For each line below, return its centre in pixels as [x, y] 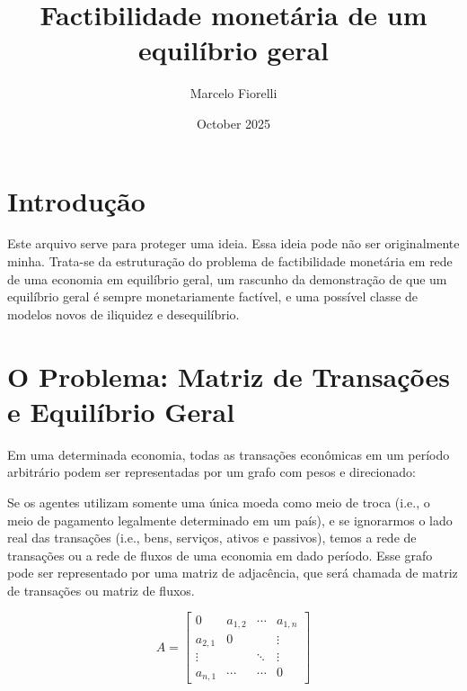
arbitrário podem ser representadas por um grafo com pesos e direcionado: [211, 472]
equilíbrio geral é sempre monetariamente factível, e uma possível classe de [213, 296]
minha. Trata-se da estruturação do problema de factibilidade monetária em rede [230, 261]
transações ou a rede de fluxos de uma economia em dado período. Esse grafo [220, 555]
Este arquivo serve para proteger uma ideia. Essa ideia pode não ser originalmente [233, 243]
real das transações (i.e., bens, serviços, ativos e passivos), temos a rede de [212, 538]
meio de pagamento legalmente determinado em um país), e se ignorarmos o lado [230, 520]
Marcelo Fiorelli [233, 93]
